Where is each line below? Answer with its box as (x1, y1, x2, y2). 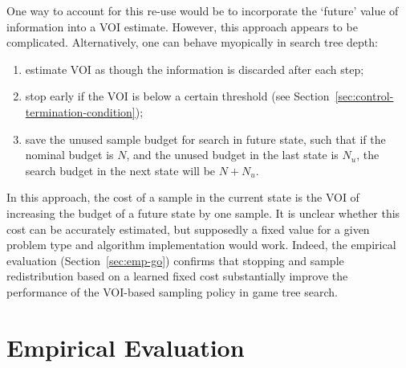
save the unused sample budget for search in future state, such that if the (25, 130, 386, 147)
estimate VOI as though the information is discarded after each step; (25, 60, 364, 77)
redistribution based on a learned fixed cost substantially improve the (6, 268, 348, 284)
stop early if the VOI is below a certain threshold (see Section (25, 88, 330, 104)
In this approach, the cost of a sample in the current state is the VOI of (6, 189, 359, 206)
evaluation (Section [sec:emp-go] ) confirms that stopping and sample (6, 251, 344, 268)
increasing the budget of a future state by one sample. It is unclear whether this (6, 204, 400, 221)
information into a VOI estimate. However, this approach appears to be (6, 18, 358, 35)
